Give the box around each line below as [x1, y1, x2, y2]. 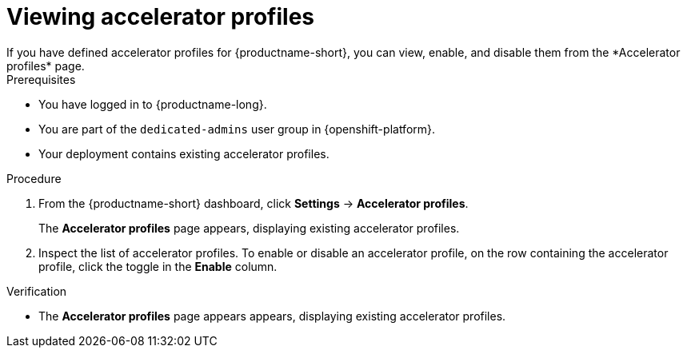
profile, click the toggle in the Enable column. [38, 259, 278, 273]
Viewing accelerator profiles [6, 3, 314, 30]
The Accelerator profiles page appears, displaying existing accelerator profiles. [38, 221, 460, 235]
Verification [6, 284, 67, 298]
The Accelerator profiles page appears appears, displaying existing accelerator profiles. [38, 308, 506, 323]
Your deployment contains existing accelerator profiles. [38, 146, 330, 161]
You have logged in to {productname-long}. [38, 97, 267, 111]
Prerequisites [6, 72, 76, 86]
